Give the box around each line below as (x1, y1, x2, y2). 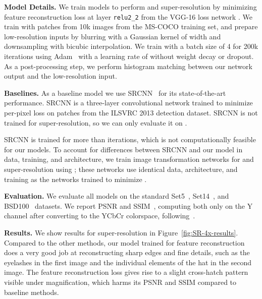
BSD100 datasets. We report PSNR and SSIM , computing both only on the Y (4, 200, 253, 211)
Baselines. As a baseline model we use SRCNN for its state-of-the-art (4, 87, 226, 98)
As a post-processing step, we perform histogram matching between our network (4, 61, 252, 71)
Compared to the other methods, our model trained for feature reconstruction (4, 237, 245, 248)
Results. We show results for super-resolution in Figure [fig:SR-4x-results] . (4, 227, 238, 237)
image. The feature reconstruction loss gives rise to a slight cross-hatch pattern (4, 267, 248, 277)
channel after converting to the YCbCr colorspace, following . (4, 210, 195, 221)
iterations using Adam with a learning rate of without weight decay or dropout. (4, 51, 254, 62)
